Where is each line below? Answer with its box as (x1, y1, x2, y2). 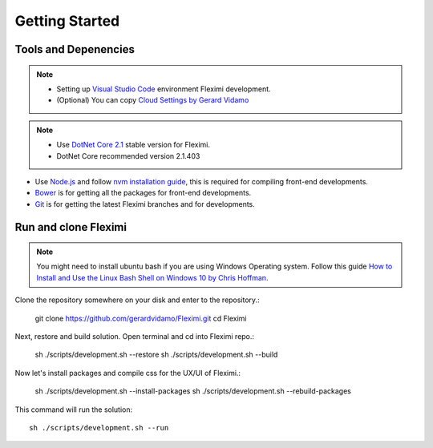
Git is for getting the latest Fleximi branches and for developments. (34, 199, 256, 208)
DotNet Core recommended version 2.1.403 (56, 151, 200, 160)
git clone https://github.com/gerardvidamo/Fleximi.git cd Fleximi (34, 313, 247, 323)
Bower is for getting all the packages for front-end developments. (34, 188, 252, 198)
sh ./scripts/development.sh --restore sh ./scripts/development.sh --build (34, 349, 278, 360)
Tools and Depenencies (14, 42, 136, 56)
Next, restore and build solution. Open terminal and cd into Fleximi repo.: (14, 332, 255, 341)
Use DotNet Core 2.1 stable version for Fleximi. (56, 140, 210, 150)
